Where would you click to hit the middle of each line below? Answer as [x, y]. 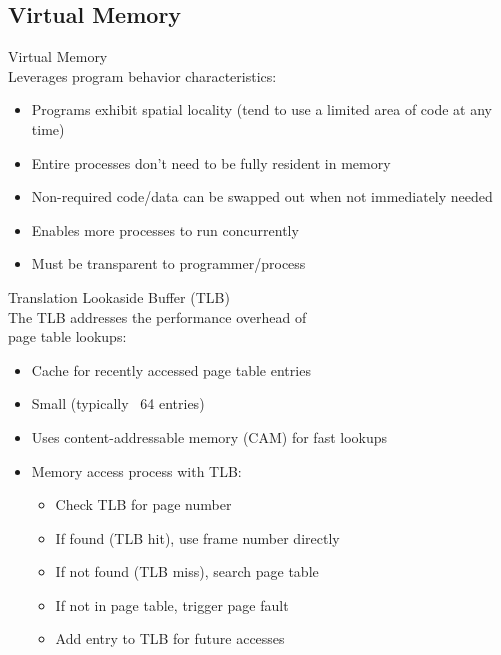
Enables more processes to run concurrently [165, 229]
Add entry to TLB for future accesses [170, 638]
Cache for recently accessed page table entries [171, 369]
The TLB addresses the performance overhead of [157, 316]
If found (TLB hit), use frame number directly [197, 537]
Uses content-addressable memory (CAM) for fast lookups [209, 436]
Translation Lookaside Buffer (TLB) [119, 296]
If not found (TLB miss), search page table [187, 571]
